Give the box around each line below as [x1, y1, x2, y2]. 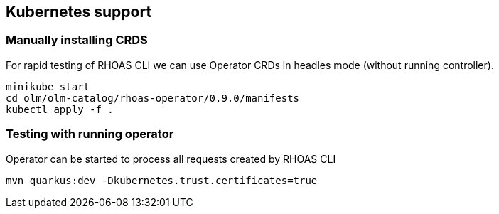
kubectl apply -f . [6, 103, 114, 115]
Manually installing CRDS [6, 33, 148, 48]
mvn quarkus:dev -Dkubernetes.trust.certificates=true [6, 174, 318, 186]
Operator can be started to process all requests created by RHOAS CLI [6, 152, 336, 165]
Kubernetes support [6, 3, 152, 21]
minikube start [6, 80, 90, 92]
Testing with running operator [6, 127, 174, 141]
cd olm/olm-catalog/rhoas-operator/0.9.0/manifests [6, 92, 300, 104]
